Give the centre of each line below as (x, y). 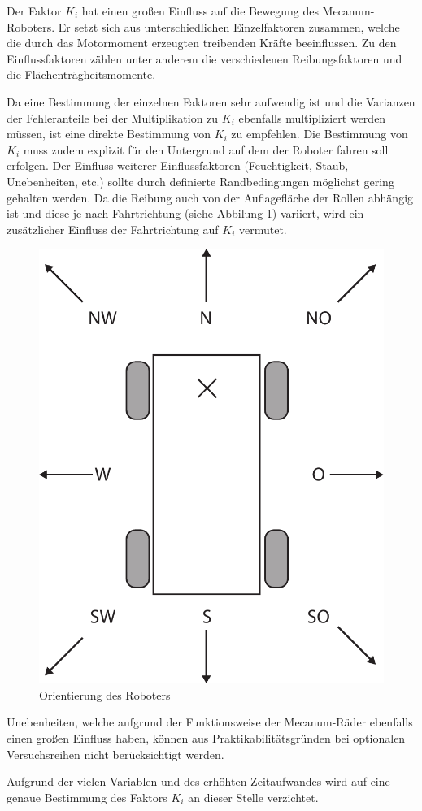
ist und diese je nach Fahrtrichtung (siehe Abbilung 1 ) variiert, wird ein (185, 213)
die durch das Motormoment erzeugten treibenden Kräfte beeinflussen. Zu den (202, 43)
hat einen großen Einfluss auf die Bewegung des (200, 11)
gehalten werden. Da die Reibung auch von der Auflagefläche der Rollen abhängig (210, 197)
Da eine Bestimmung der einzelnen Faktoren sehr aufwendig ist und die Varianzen (211, 101)
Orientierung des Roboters (105, 694)
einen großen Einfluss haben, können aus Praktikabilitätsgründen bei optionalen (206, 737)
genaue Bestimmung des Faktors (87, 797)
